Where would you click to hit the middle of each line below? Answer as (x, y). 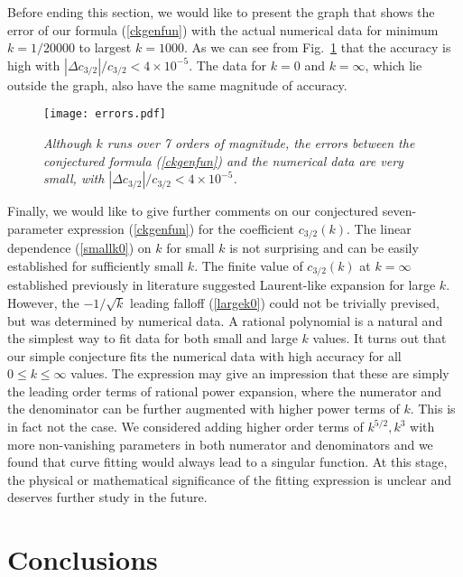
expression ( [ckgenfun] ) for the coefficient (181, 228)
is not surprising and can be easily (324, 248)
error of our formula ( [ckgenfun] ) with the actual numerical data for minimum (223, 29)
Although (68, 143)
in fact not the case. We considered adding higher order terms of (185, 427)
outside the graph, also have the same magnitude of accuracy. (177, 84)
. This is (433, 409)
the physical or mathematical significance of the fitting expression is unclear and (230, 479)
